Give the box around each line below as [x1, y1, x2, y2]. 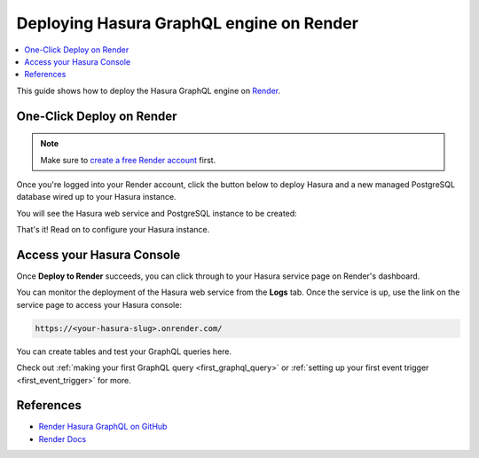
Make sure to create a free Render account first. [40, 154, 216, 165]
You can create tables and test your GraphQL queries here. [16, 346, 232, 357]
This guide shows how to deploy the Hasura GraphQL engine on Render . [16, 85, 281, 96]
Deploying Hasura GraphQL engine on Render [16, 13, 359, 33]
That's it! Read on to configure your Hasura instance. [16, 225, 210, 235]
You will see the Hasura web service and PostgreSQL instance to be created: [16, 208, 297, 218]
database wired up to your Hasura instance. [16, 192, 177, 202]
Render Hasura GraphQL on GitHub [38, 422, 168, 432]
